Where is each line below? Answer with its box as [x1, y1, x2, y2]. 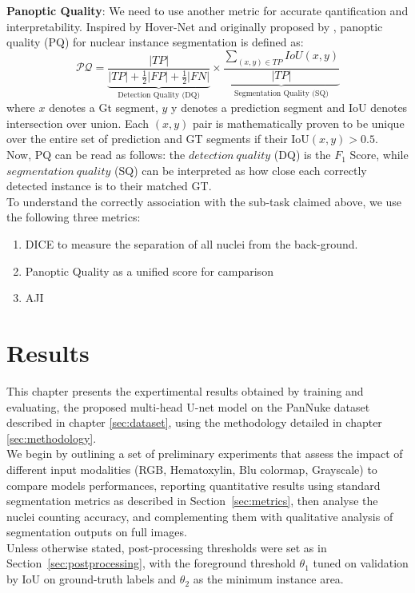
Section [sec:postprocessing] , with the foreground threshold [6, 555, 296, 571]
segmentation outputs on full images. [6, 523, 187, 540]
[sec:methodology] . [6, 429, 97, 446]
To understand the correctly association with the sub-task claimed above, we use [6, 193, 402, 209]
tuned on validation [313, 555, 409, 571]
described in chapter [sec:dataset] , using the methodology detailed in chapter [6, 414, 382, 431]
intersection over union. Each [6, 114, 150, 131]
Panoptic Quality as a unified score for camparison [25, 262, 273, 279]
